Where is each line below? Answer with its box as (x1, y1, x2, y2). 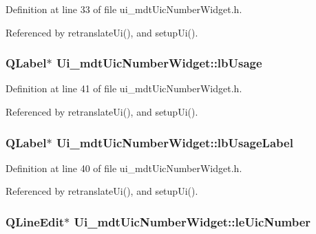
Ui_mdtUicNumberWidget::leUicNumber (74, 213, 311, 230)
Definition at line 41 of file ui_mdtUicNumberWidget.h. (6, 81, 242, 96)
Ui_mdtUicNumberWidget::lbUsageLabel (56, 134, 293, 151)
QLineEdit (6, 213, 65, 230)
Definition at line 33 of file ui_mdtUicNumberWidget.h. (6, 2, 242, 16)
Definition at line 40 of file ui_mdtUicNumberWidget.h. (6, 160, 242, 175)
